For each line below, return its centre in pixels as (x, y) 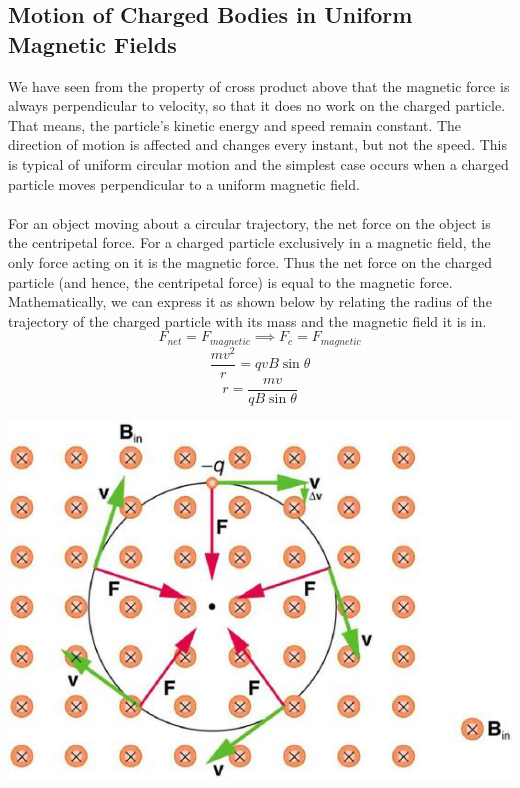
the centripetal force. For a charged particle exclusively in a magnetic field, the (249, 242)
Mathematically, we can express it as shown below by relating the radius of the (250, 301)
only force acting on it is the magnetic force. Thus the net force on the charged (250, 261)
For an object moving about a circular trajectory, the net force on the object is (249, 222)
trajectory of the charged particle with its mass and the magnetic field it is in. (247, 320)
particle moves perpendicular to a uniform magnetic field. (184, 183)
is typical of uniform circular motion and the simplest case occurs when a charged (258, 163)
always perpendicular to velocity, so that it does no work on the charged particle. (257, 105)
